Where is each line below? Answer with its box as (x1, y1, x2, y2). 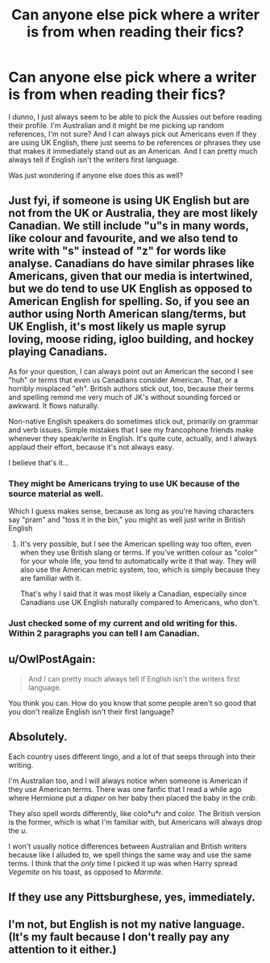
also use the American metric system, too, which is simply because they (19, 565, 260, 574)
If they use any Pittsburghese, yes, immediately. (8, 890, 255, 904)
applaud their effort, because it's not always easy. (8, 442, 175, 452)
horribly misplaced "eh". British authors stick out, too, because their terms (8, 383, 255, 393)
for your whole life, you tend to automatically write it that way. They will (19, 557, 256, 566)
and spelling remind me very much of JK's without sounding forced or (8, 392, 241, 402)
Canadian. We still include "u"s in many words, (8, 219, 249, 233)
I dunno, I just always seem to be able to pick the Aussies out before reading (8, 111, 262, 122)
